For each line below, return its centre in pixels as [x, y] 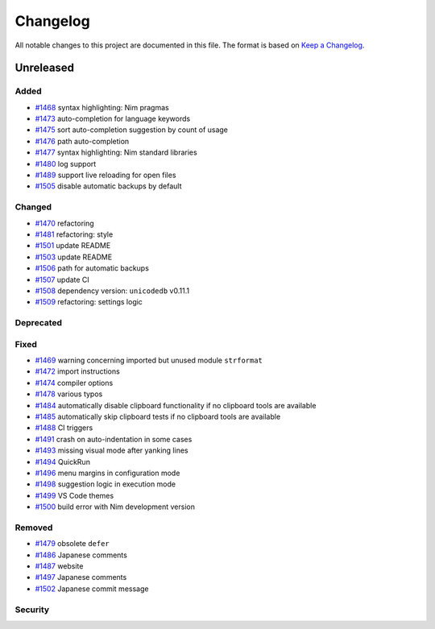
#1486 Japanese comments [81, 555]
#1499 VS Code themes [75, 495]
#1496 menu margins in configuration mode [108, 473]
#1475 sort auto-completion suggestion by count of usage [132, 130]
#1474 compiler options [74, 383]
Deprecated [39, 323]
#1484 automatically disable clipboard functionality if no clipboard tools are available [176, 405]
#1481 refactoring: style [74, 234]
